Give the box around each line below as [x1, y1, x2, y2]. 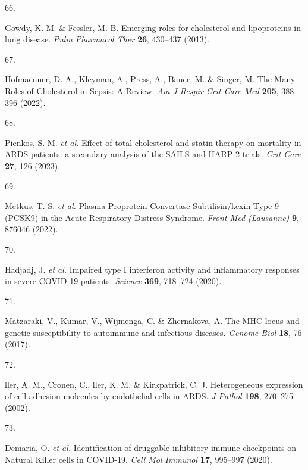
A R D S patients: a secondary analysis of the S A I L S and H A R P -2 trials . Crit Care [5, 148, 301, 160]
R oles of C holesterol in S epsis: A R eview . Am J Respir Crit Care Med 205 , [5, 84, 279, 97]
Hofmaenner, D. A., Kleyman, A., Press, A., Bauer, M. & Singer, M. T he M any [5, 73, 296, 85]
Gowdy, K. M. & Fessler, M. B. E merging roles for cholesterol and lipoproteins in [5, 21, 301, 33]
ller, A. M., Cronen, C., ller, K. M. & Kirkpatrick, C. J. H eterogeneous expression [5, 378, 303, 390]
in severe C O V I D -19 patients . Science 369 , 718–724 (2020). [5, 275, 222, 287]
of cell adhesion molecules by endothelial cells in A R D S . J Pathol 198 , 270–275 [5, 390, 294, 402]
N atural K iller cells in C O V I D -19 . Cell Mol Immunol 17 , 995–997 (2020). [5, 453, 272, 465]
